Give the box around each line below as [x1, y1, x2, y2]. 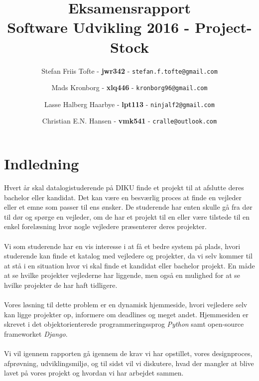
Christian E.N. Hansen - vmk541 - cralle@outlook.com [42, 116, 217, 126]
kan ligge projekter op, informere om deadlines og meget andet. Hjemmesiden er [4, 309, 249, 319]
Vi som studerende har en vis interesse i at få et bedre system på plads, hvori [4, 241, 241, 251]
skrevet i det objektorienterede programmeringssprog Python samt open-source [4, 319, 244, 329]
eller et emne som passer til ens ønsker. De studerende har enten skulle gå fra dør [4, 202, 253, 212]
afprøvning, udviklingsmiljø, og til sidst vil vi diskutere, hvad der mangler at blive [4, 358, 254, 368]
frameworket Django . [4, 328, 68, 339]
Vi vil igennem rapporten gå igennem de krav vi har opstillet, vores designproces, [4, 348, 253, 359]
